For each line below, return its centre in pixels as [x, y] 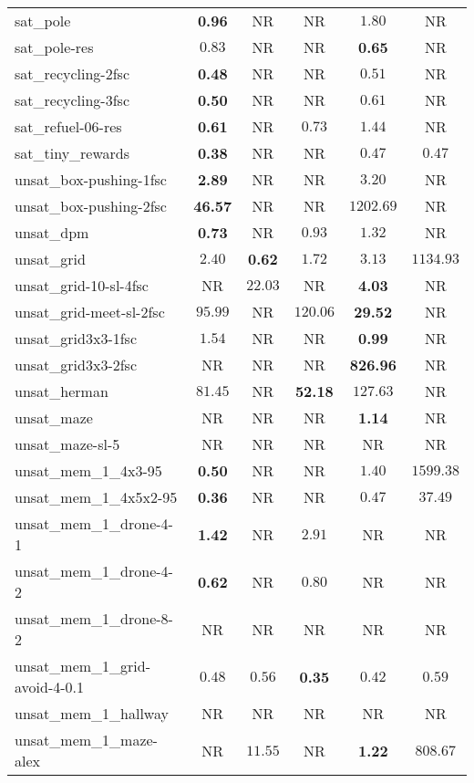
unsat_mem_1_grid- [83, 666]
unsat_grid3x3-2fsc [76, 365]
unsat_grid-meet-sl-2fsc [90, 312]
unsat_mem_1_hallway [92, 713]
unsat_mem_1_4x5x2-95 [96, 497]
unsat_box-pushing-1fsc [91, 179]
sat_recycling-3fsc [72, 100]
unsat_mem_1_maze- [86, 740]
